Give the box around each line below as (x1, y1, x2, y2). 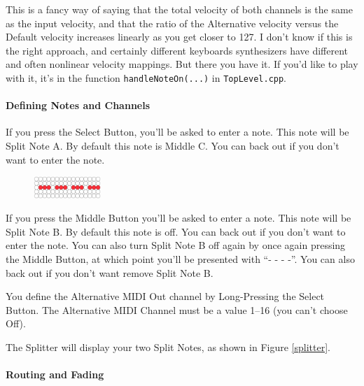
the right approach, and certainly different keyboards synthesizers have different (6, 43, 349, 57)
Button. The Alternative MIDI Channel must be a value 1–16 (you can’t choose (6, 302, 348, 317)
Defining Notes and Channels (6, 98, 150, 113)
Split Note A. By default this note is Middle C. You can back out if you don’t (6, 138, 339, 153)
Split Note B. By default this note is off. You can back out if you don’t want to (6, 224, 346, 238)
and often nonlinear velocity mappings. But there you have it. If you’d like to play (6, 57, 358, 71)
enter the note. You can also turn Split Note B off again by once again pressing (6, 238, 346, 252)
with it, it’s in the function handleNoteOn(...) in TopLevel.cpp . (6, 70, 287, 85)
